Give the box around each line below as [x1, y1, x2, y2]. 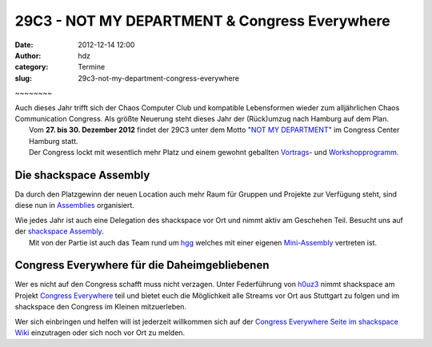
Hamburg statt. [29, 136, 79, 146]
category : [14, 62, 49, 72]
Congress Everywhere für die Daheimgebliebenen [14, 258, 270, 272]
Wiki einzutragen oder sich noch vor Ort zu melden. [14, 328, 186, 337]
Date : [14, 40, 34, 50]
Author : [14, 50, 42, 60]
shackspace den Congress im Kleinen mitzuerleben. [14, 302, 187, 312]
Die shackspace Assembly [14, 168, 150, 181]
